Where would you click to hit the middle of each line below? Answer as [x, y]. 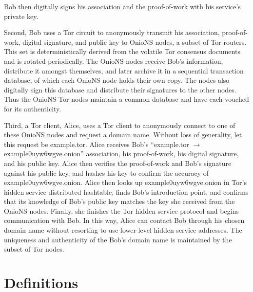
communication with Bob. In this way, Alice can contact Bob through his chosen [124, 220]
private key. [21, 16]
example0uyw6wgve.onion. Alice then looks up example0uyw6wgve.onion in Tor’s [125, 182]
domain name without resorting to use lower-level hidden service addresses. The [123, 230]
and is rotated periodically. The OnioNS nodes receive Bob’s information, [114, 61]
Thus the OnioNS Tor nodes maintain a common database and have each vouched [126, 99]
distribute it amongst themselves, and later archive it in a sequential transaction [124, 70]
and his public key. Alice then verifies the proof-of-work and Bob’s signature [118, 163]
